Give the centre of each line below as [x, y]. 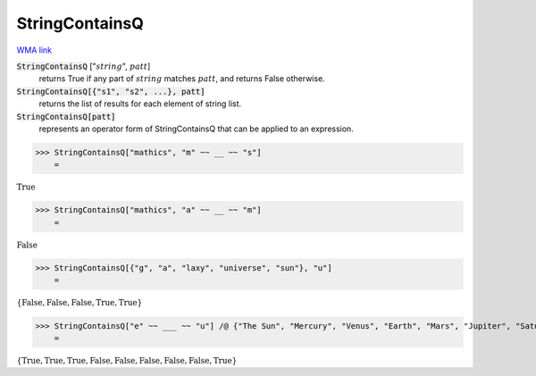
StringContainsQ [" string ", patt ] [84, 66]
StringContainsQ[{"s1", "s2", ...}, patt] [111, 91]
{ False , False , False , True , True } [80, 303]
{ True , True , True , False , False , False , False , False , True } [127, 360]
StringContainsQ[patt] [66, 117]
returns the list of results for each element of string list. [140, 104]
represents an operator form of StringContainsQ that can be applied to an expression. [197, 129]
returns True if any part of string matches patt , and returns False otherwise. [182, 79]
